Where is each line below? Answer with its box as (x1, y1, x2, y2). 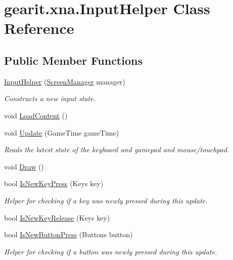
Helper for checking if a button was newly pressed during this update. (4, 246, 217, 256)
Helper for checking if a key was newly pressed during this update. (4, 195, 208, 205)
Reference (4, 18, 74, 38)
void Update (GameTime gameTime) (4, 127, 119, 138)
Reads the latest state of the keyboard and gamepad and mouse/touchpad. (4, 144, 229, 155)
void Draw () (4, 161, 44, 171)
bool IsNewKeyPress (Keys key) (4, 178, 104, 189)
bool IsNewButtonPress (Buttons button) (4, 229, 133, 240)
